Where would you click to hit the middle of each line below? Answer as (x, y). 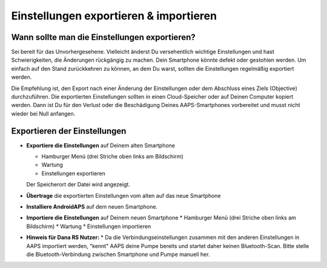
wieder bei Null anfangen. (43, 113)
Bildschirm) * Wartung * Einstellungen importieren (89, 226)
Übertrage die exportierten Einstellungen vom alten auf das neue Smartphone (124, 195)
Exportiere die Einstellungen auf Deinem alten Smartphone (101, 145)
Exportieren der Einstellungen (69, 131)
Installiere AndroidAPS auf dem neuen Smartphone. (92, 207)
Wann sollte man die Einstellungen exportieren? (104, 37)
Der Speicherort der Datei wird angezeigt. (78, 185)
